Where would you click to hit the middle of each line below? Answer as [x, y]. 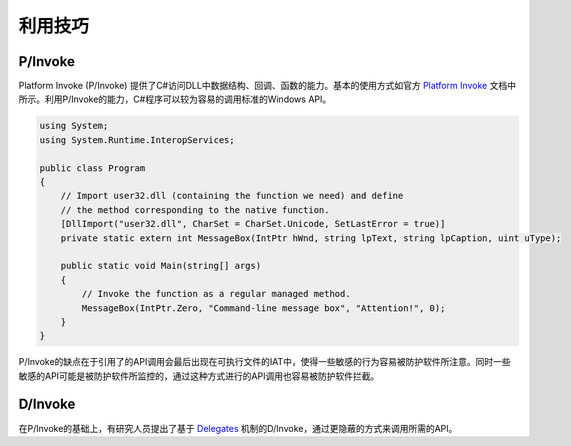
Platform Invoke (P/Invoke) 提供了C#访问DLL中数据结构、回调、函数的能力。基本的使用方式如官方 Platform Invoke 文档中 [267, 86]
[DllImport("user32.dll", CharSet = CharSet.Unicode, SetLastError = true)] [253, 224]
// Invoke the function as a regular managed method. [216, 294]
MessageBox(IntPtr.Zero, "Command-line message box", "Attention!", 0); [263, 308]
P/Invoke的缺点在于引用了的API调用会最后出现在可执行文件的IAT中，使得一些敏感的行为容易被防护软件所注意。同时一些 [264, 362]
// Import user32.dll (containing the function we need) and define [232, 196]
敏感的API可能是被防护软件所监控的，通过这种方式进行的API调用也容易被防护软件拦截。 [199, 376]
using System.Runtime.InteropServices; [137, 139]
